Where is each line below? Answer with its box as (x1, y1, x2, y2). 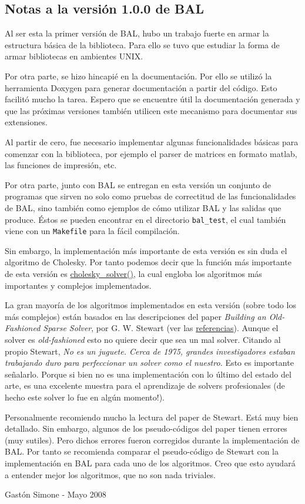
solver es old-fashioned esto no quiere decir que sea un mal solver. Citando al (5, 333, 281, 345)
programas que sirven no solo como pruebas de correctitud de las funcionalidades (5, 190, 296, 202)
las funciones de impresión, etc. (5, 159, 117, 171)
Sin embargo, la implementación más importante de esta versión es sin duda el (5, 244, 287, 256)
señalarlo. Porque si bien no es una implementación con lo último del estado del (5, 368, 291, 380)
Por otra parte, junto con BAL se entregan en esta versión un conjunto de (5, 178, 271, 191)
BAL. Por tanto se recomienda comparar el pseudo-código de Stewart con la (5, 445, 279, 458)
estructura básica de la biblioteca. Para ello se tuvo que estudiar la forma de (5, 38, 280, 51)
